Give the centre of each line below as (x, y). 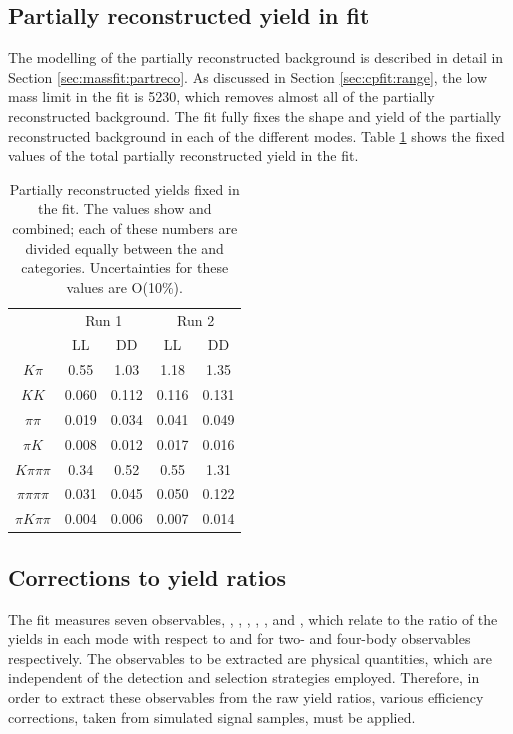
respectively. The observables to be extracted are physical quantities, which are (250, 657)
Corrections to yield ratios (147, 576)
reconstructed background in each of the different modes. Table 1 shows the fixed (256, 135)
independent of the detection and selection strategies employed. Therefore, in (244, 677)
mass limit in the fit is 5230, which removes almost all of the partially (221, 96)
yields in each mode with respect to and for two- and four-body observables (239, 638)
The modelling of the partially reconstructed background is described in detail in (256, 57)
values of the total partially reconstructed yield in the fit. (183, 155)
